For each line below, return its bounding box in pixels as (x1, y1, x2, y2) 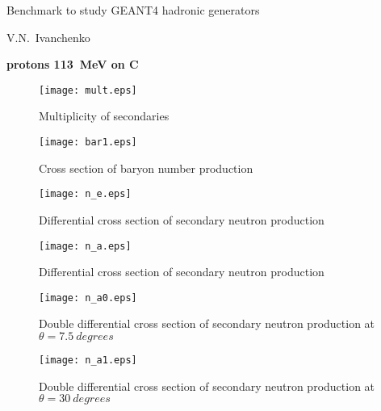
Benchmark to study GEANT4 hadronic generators (6, 2, 260, 18)
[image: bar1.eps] (39, 136, 137, 149)
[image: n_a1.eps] (39, 354, 137, 367)
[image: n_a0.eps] (39, 291, 137, 304)
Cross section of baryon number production (39, 159, 253, 176)
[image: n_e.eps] (39, 188, 132, 200)
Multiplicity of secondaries (39, 107, 170, 124)
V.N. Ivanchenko (6, 28, 90, 45)
